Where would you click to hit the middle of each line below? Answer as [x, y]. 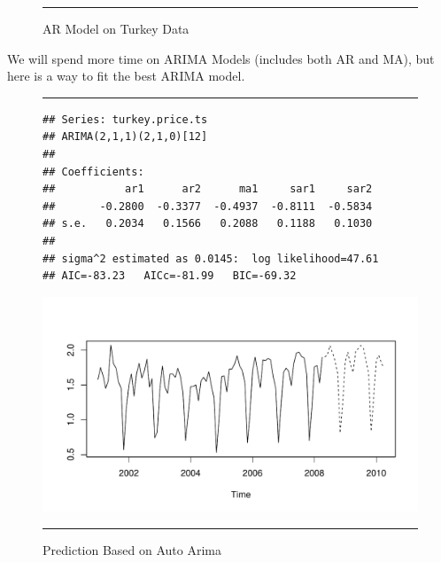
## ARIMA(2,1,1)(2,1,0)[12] [125, 137]
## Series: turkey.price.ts [125, 119]
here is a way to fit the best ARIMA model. [126, 76]
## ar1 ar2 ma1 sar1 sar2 [208, 189]
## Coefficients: [93, 172]
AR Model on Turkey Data [116, 28]
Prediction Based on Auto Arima [132, 549]
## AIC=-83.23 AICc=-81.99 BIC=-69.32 [170, 276]
